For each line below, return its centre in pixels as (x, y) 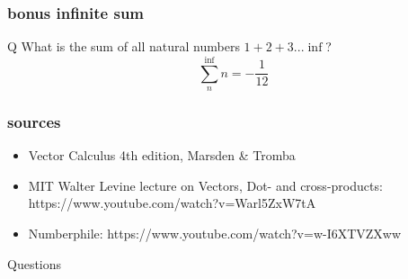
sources (34, 121)
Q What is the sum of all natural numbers (124, 46)
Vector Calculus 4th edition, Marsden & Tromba (162, 155)
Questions (35, 263)
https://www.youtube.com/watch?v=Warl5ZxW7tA (172, 203)
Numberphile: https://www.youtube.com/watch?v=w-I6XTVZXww (215, 233)
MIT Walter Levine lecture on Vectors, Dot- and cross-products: (205, 185)
